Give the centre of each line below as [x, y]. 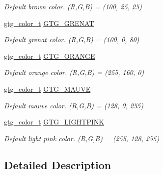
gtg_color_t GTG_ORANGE [50, 56]
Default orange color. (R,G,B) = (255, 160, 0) [74, 72]
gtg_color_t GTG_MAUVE [47, 88]
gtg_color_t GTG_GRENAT [49, 23]
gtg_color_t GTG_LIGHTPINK [54, 122]
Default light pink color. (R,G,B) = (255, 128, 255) [82, 138]
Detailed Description [58, 164]
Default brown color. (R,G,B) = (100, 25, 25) [73, 6]
